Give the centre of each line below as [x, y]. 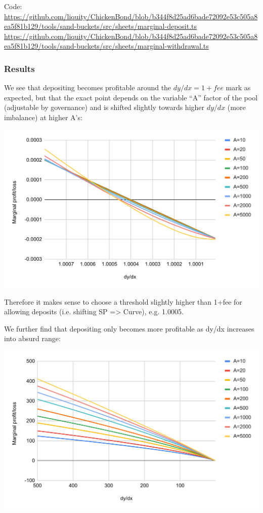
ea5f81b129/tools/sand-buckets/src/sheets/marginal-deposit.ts [101, 26]
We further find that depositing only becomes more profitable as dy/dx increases [129, 328]
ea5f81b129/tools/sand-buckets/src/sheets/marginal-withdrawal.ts [106, 46]
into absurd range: [32, 338]
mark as [238, 87]
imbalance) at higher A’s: [43, 117]
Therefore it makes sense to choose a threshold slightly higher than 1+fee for [123, 301]
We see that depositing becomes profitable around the [88, 87]
